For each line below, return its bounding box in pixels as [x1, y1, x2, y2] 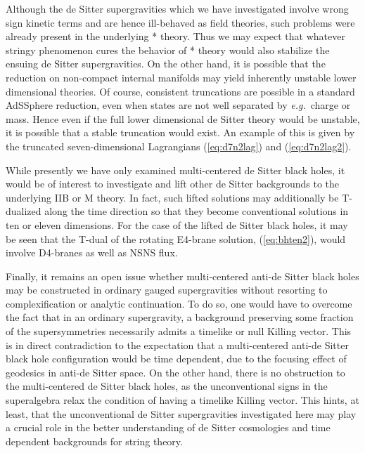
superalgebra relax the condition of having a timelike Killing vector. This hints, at [6, 393, 359, 407]
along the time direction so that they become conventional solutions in [44, 204, 349, 218]
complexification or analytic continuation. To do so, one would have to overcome [6, 296, 352, 310]
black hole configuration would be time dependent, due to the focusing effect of [6, 351, 347, 366]
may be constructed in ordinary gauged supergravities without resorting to [6, 282, 328, 297]
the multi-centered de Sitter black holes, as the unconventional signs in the [6, 379, 328, 393]
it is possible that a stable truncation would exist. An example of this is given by [6, 125, 355, 140]
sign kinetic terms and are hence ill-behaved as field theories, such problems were [6, 15, 355, 29]
